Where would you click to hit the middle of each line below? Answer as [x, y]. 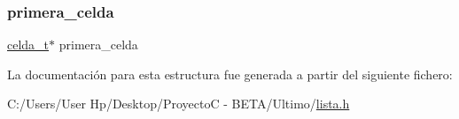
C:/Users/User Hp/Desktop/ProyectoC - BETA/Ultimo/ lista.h [179, 104]
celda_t [28, 45]
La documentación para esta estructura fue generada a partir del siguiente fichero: [230, 74]
